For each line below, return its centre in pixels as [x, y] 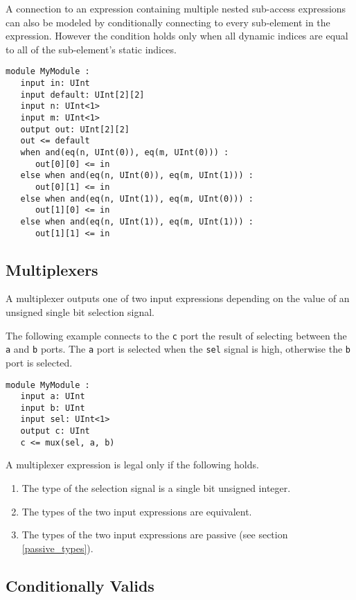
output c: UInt [55, 431]
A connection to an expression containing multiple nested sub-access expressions [176, 8]
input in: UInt [55, 83]
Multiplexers [52, 269]
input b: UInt [53, 408]
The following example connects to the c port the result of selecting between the [176, 335]
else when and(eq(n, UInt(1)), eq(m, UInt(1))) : [137, 221]
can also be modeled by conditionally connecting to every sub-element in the [168, 22]
